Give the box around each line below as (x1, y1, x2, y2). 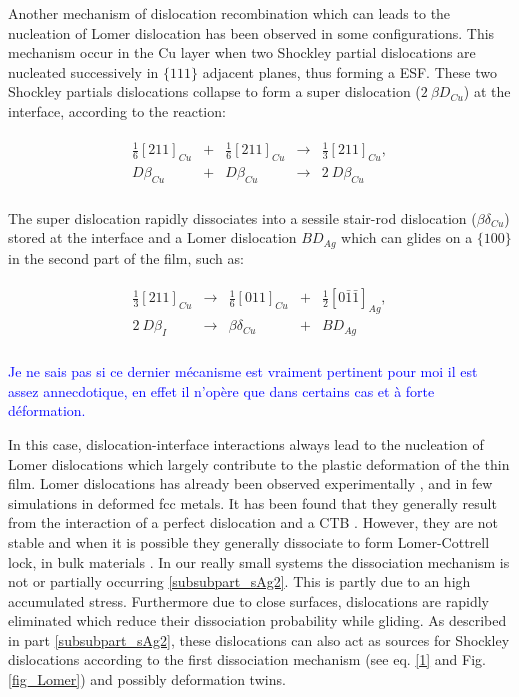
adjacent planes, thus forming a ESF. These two (202, 61, 497, 82)
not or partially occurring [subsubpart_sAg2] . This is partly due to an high (8, 571, 471, 592)
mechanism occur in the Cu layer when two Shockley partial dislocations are (8, 42, 476, 63)
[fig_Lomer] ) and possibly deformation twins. (8, 669, 286, 690)
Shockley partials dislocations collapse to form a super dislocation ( (8, 81, 421, 102)
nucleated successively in (8, 61, 159, 82)
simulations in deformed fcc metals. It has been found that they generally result (8, 492, 497, 513)
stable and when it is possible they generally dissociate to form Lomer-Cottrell (8, 531, 490, 552)
